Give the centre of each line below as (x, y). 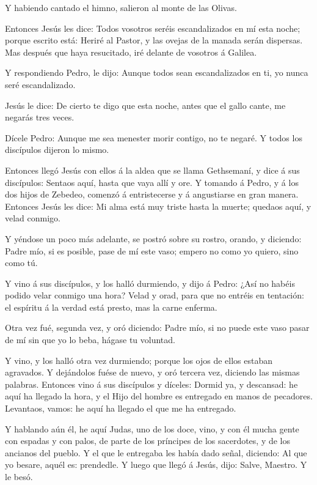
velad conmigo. (33, 218)
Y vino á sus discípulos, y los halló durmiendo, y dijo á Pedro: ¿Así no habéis (150, 283)
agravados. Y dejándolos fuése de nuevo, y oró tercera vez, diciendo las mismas (152, 372)
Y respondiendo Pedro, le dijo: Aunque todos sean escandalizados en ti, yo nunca (157, 72)
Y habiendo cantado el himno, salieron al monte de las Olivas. (121, 7)
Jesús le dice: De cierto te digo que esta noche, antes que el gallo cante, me (145, 105)
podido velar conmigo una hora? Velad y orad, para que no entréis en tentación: (155, 295)
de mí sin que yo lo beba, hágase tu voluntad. (90, 340)
